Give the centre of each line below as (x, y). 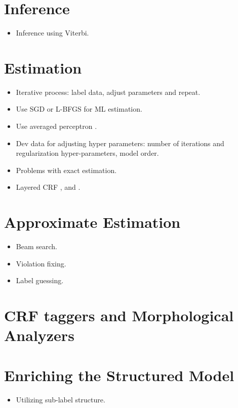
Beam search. (36, 246)
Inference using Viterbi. (52, 33)
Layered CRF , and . (48, 187)
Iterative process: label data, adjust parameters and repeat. (108, 92)
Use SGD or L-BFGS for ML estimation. (79, 109)
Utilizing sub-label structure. (61, 399)
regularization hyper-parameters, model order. (87, 153)
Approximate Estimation (92, 222)
